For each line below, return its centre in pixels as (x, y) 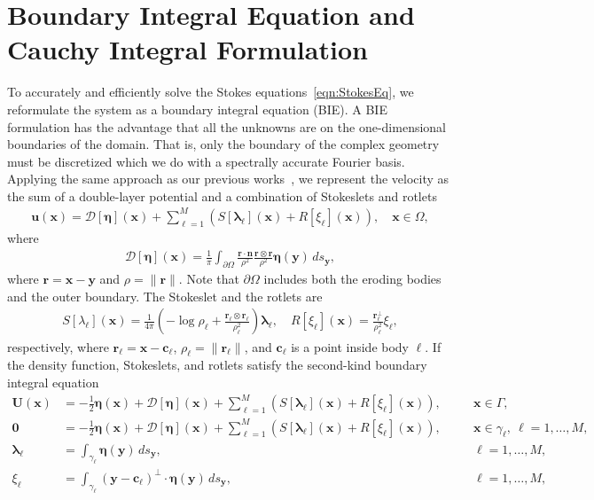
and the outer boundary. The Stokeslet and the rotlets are (165, 296)
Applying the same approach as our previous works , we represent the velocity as (228, 179)
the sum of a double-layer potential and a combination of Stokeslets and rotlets (222, 195)
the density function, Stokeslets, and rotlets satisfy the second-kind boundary (217, 365)
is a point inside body (350, 346)
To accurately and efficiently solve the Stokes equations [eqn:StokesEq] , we (211, 92)
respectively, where (58, 346)
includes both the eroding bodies (352, 279)
